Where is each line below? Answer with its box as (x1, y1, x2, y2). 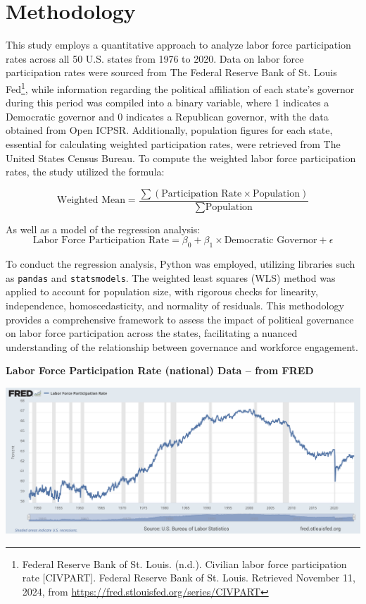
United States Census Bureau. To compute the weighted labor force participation (6, 150, 356, 165)
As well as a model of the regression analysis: (6, 221, 201, 236)
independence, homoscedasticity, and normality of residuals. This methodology (6, 298, 344, 313)
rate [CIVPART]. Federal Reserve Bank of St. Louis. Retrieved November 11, (22, 570, 355, 585)
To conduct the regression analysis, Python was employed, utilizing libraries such (6, 257, 355, 271)
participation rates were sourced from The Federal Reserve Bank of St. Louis (6, 65, 337, 80)
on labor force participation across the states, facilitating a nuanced (6, 326, 298, 340)
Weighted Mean (56, 195, 125, 206)
